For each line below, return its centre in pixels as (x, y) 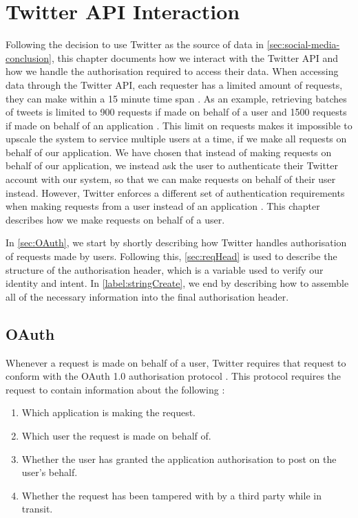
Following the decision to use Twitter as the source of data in (135, 44)
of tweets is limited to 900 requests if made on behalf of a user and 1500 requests (176, 112)
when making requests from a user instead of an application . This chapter (163, 206)
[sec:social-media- (303, 44)
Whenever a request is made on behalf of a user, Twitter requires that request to (176, 362)
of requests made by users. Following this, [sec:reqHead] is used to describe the (171, 256)
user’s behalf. (50, 472)
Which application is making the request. (109, 412)
